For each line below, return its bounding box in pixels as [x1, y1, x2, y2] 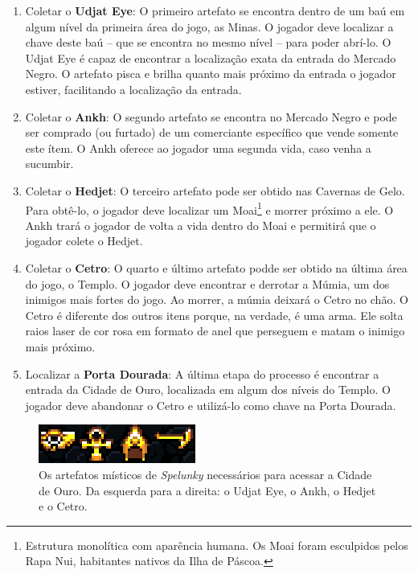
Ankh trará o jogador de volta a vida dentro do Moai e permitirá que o [25, 216, 376, 233]
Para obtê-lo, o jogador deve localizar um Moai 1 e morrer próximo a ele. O [25, 199, 394, 218]
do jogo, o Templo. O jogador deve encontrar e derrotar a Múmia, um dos [25, 275, 390, 292]
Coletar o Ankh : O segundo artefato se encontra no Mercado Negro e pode [25, 108, 397, 125]
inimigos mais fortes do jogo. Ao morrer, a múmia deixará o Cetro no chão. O [25, 291, 408, 308]
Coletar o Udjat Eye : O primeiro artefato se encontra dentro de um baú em [25, 2, 405, 18]
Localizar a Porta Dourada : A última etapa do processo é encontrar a [25, 365, 379, 382]
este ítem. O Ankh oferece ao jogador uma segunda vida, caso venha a [25, 139, 371, 156]
